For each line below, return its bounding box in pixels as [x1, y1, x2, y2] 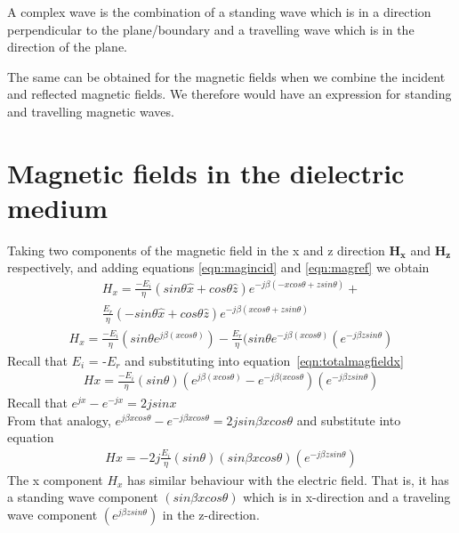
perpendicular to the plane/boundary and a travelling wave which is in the [7, 20, 415, 38]
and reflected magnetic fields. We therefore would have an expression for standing [7, 85, 452, 103]
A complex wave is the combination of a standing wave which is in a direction [7, 3, 431, 20]
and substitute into [296, 410, 401, 429]
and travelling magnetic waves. [7, 101, 174, 120]
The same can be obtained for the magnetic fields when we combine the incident [7, 67, 446, 85]
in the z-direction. [162, 505, 260, 523]
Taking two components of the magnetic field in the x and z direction [7, 240, 385, 259]
